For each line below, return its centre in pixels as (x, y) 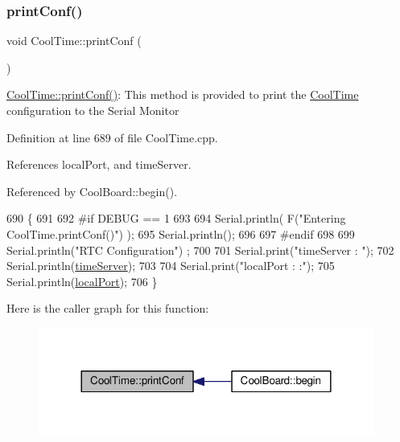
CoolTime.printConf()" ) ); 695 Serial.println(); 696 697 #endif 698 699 (181, 233)
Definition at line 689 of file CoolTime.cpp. (112, 137)
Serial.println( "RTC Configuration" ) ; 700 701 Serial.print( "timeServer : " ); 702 (200, 250)
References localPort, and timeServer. (99, 164)
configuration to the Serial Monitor (93, 110)
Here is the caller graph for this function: (108, 308)
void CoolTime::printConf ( (74, 41)
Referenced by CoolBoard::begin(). (92, 191)
